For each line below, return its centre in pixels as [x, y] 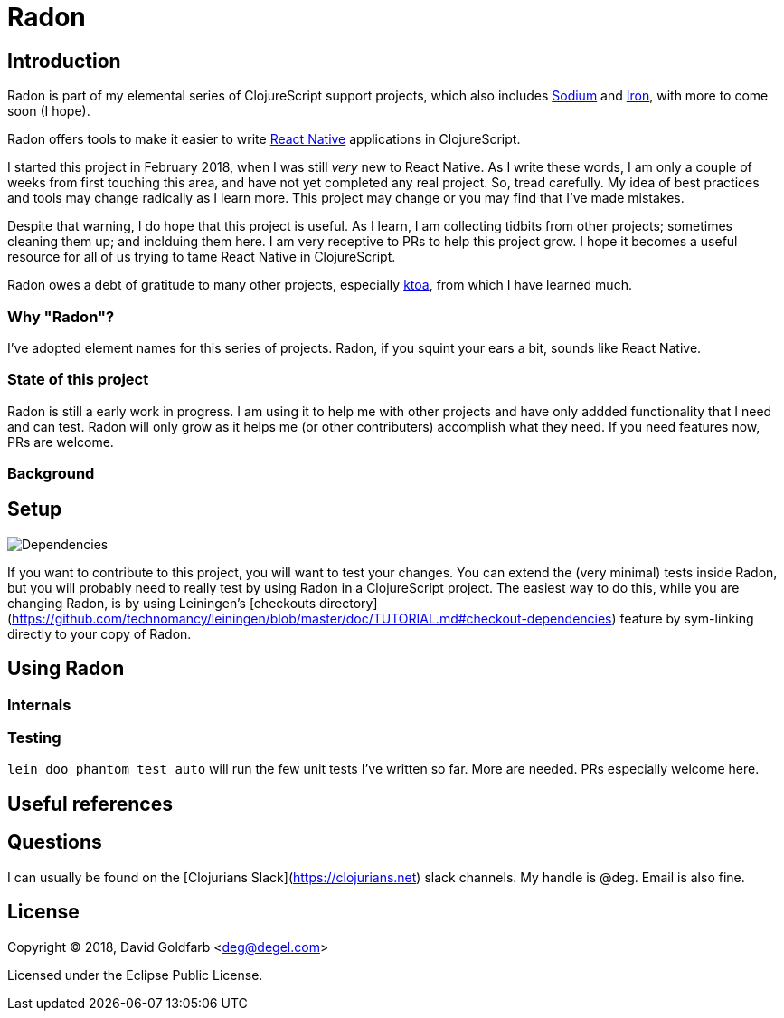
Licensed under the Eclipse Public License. [135, 975]
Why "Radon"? [61, 316]
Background [51, 474]
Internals [39, 704]
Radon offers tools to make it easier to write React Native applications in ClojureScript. [264, 139]
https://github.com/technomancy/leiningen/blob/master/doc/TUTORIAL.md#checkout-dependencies [312, 618]
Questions [55, 842]
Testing [34, 738]
